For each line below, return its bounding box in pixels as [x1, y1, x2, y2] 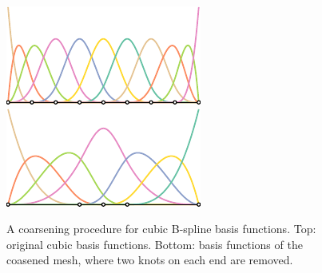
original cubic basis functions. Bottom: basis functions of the [6, 235, 303, 252]
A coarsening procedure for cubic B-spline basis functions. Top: [6, 220, 316, 237]
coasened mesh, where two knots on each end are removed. [6, 251, 293, 268]
